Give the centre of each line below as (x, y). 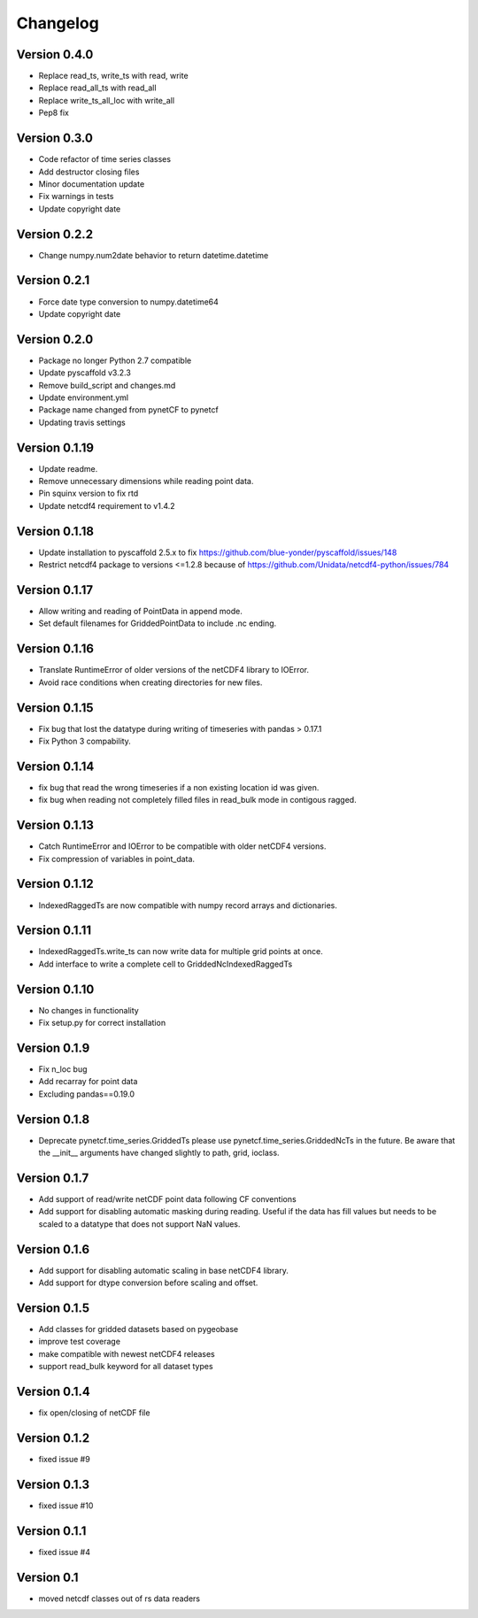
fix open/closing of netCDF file (94, 1413)
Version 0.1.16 (55, 649)
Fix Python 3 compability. (85, 741)
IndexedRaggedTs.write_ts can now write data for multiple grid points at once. (181, 952)
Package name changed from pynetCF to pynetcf (128, 410)
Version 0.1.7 (53, 1178)
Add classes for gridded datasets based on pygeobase (139, 1329)
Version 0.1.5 (53, 1308)
